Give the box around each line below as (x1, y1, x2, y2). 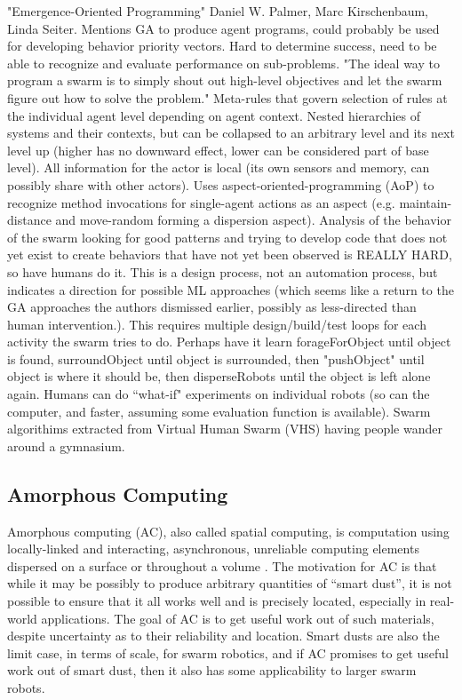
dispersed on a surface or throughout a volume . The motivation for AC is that (7, 556, 437, 575)
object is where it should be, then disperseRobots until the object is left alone (7, 367, 431, 386)
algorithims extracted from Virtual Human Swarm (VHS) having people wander (7, 419, 442, 438)
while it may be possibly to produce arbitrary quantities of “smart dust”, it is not (7, 574, 452, 593)
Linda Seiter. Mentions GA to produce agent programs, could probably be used (7, 19, 440, 37)
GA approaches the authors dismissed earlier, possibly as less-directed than (7, 298, 417, 316)
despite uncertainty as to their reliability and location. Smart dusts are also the (7, 626, 440, 645)
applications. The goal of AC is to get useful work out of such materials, (41, 609, 434, 627)
